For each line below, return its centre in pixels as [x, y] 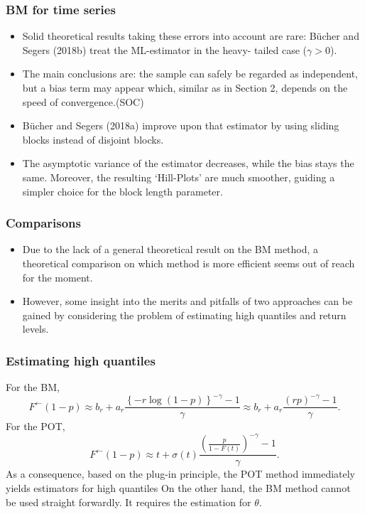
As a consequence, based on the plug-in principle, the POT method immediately [181, 474]
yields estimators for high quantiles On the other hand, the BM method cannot [178, 488]
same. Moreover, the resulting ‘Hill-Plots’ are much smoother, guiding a [179, 177]
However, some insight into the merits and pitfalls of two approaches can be [187, 301]
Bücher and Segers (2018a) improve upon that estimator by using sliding [181, 125]
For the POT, [36, 426]
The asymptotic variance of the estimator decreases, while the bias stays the [188, 163]
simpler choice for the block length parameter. [122, 191]
